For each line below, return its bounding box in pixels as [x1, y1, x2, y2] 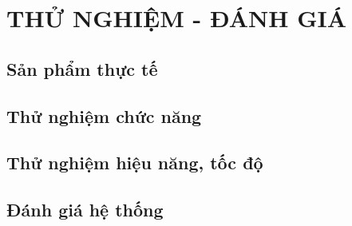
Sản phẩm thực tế [6, 56, 158, 81]
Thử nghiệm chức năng [6, 103, 202, 128]
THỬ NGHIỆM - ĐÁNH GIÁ [6, 2, 347, 34]
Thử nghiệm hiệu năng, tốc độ [6, 150, 263, 175]
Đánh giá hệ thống [6, 197, 164, 222]
